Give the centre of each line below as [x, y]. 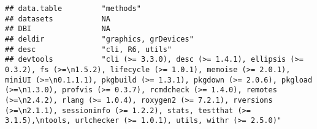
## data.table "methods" [73, 9]
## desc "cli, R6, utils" [89, 49]
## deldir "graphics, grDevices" [99, 39]
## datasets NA [58, 19]
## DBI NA [58, 29]
